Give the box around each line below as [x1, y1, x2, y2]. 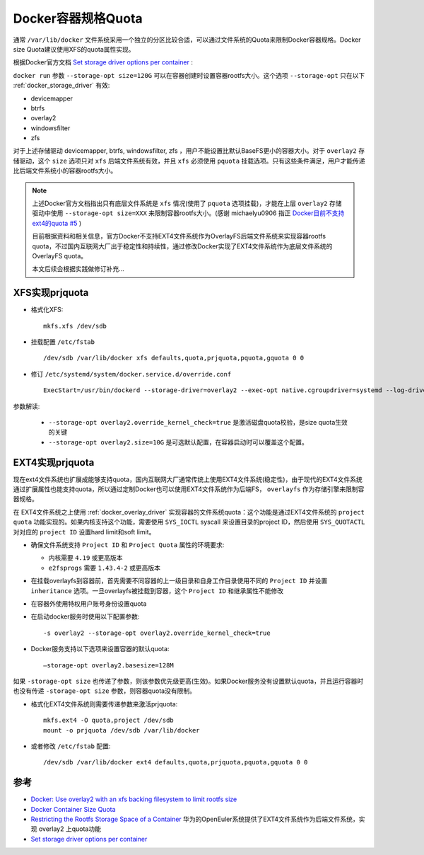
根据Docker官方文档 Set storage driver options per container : [13, 58, 194, 67]
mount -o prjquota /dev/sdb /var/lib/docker [43, 726, 201, 734]
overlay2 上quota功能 [38, 825, 102, 833]
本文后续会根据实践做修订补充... [32, 265, 125, 273]
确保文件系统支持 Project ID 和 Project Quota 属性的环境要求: [30, 541, 225, 549]
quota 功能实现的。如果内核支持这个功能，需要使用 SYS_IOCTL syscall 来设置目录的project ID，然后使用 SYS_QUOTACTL [13, 517, 365, 527]
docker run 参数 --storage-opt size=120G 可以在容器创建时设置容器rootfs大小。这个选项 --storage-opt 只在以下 [13, 71, 365, 79]
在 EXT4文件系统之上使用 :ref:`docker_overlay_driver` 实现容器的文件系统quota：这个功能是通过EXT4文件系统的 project [13, 507, 365, 516]
